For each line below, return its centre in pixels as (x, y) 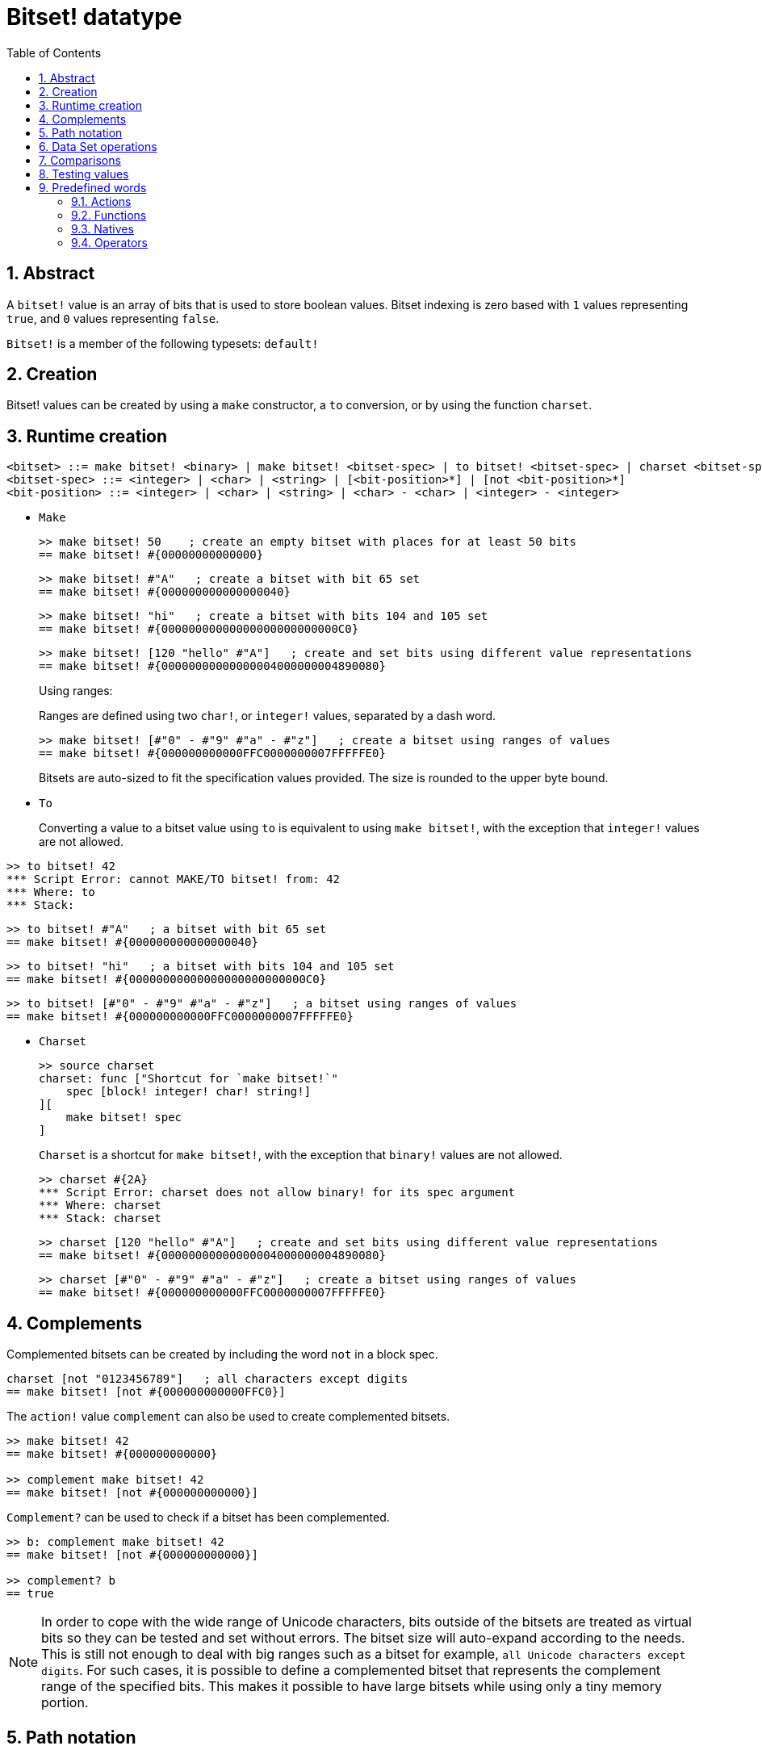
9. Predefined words (93, 187)
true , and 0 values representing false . (113, 318)
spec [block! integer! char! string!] (188, 1092)
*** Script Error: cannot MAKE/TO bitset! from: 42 (174, 879)
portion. (65, 1703)
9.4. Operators (109, 242)
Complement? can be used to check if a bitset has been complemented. (198, 1518)
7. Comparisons (80, 160)
